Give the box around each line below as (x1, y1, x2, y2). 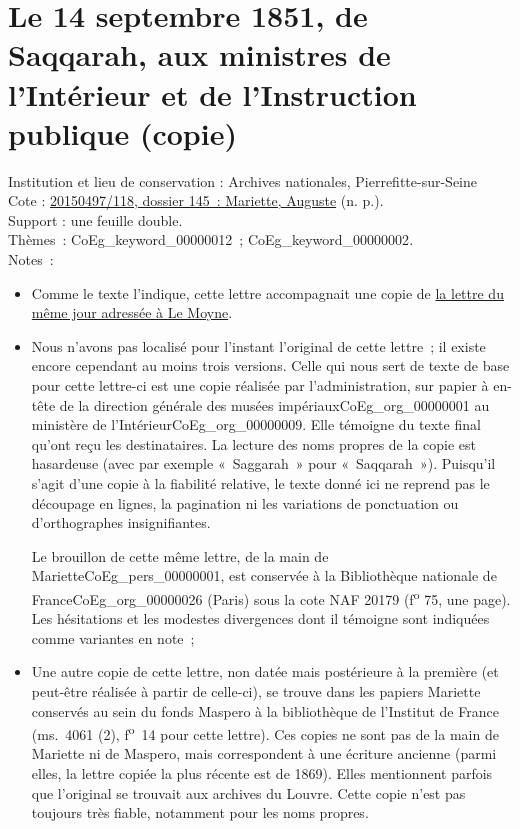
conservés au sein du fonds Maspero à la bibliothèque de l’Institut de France (31, 700, 499, 721)
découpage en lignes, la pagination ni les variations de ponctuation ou (31, 492, 459, 513)
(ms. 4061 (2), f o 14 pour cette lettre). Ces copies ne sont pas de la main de (31, 721, 499, 744)
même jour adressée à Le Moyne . (31, 302, 233, 323)
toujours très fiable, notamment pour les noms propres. (31, 802, 369, 823)
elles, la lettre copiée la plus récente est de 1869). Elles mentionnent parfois (31, 763, 493, 784)
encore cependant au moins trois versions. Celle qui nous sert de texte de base (31, 355, 510, 376)
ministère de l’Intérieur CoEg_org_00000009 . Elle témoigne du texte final (31, 414, 481, 435)
